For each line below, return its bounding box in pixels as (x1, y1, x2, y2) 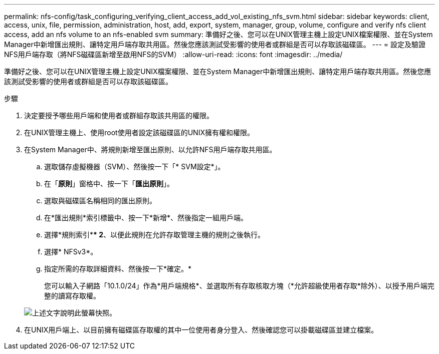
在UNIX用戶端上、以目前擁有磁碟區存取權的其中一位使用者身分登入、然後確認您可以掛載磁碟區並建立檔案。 (24, 325, 378, 334)
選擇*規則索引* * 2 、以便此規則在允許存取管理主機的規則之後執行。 (44, 230, 265, 239)
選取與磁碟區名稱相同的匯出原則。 (44, 196, 156, 205)
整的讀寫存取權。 (44, 291, 100, 300)
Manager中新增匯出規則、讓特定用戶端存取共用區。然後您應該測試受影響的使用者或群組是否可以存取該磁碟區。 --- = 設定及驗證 (4, 40, 426, 49)
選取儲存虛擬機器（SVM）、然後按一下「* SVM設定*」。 (44, 162, 225, 171)
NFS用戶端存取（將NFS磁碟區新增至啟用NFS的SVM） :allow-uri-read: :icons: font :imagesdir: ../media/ (4, 50, 343, 59)
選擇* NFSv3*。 (44, 247, 98, 256)
